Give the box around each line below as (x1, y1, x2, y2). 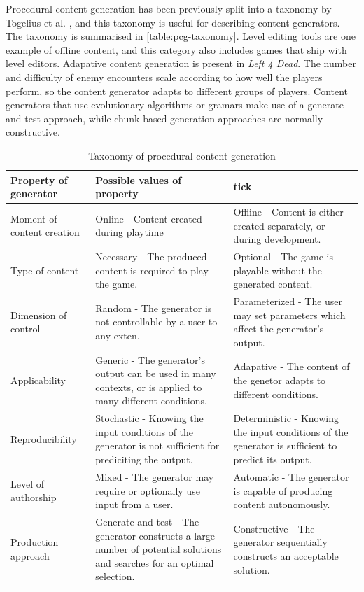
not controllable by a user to (95, 314, 218, 329)
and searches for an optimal (95, 555, 214, 570)
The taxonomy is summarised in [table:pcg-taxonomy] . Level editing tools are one (6, 29, 356, 43)
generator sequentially (233, 535, 328, 549)
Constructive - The (233, 521, 315, 535)
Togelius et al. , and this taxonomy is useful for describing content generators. (6, 15, 340, 29)
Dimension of (10, 307, 67, 322)
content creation (10, 225, 80, 239)
